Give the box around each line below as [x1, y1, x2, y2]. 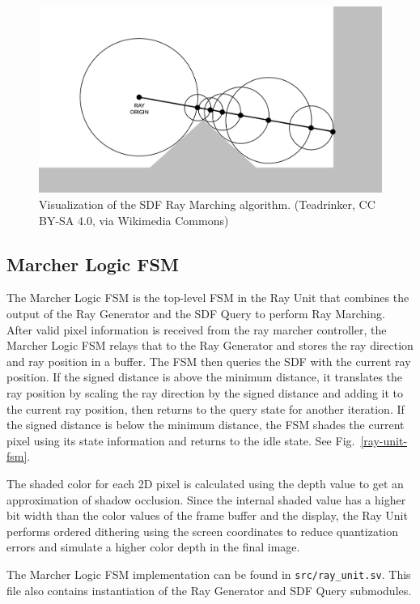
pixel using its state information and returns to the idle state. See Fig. [6, 432, 355, 449]
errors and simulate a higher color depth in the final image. [6, 538, 300, 555]
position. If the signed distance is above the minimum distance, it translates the [6, 368, 403, 385]
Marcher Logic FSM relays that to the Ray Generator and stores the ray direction [6, 337, 414, 354]
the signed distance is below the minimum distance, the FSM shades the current [6, 416, 405, 433]
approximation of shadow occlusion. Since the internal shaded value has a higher [6, 491, 406, 508]
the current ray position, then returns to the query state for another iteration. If [6, 400, 405, 417]
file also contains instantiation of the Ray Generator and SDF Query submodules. [6, 581, 412, 598]
